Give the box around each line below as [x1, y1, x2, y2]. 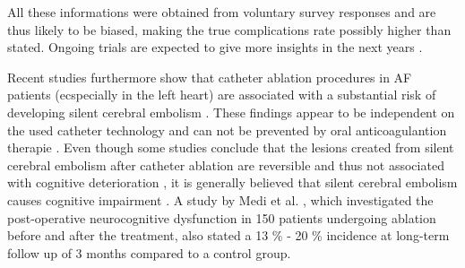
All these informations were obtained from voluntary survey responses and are [7, 3, 436, 21]
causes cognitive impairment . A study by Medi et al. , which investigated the [7, 190, 434, 209]
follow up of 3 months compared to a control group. [7, 243, 291, 262]
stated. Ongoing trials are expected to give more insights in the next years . [7, 38, 423, 56]
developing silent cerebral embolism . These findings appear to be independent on [7, 102, 455, 121]
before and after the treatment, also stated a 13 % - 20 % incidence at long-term [7, 226, 450, 245]
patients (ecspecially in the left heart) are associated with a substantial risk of [7, 85, 436, 104]
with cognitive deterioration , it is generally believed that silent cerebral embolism [7, 173, 458, 192]
